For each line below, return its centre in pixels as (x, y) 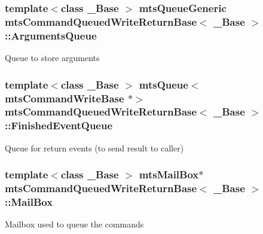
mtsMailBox (169, 174)
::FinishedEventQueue (59, 125)
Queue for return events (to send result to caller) (94, 148)
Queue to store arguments (52, 58)
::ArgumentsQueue (51, 35)
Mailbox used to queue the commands (74, 224)
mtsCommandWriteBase (65, 98)
